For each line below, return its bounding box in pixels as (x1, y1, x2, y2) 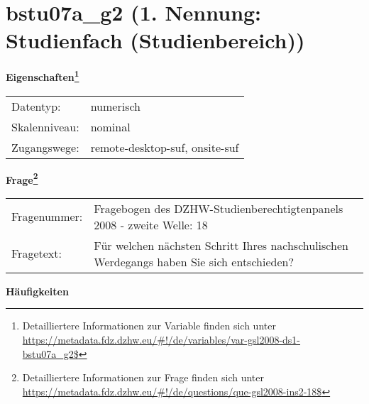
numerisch (90, 97, 141, 114)
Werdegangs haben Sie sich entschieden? (94, 253, 294, 270)
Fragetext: (11, 245, 62, 262)
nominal (90, 118, 131, 135)
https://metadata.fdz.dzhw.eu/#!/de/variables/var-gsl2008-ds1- (22, 332, 301, 346)
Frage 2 (6, 170, 38, 187)
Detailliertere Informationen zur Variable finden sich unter (22, 318, 276, 333)
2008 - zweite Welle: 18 (94, 216, 208, 233)
